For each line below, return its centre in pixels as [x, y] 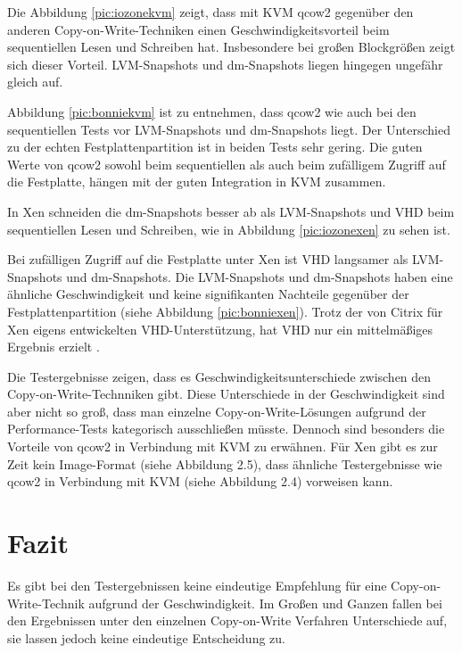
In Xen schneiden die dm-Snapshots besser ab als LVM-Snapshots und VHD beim [231, 211]
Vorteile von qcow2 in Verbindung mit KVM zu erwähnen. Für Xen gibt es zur [223, 446]
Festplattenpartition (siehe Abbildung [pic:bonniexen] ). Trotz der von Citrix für [225, 311]
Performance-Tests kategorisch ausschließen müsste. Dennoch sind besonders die [226, 429]
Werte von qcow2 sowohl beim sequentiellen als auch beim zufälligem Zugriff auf [227, 164]
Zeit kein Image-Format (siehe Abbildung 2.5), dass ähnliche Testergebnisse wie [225, 463]
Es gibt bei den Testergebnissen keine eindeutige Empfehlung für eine [197, 585]
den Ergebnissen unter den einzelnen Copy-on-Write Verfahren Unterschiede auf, [227, 620]
